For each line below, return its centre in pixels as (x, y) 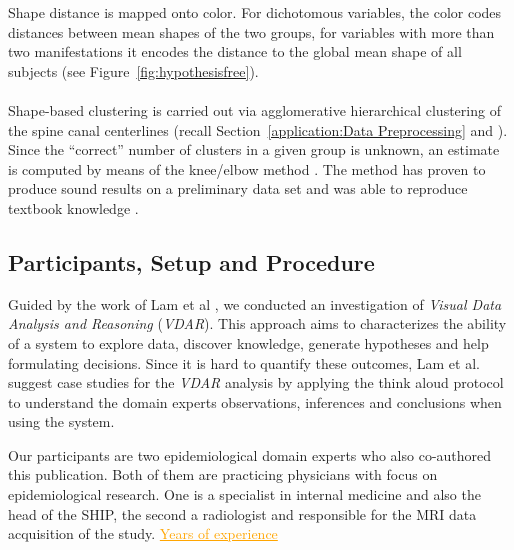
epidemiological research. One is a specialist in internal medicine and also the (244, 494)
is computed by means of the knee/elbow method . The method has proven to (247, 168)
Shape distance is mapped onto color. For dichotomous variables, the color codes (255, 12)
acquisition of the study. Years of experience (143, 533)
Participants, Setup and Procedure (191, 261)
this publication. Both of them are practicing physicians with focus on (223, 474)
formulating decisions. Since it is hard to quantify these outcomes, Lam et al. (244, 362)
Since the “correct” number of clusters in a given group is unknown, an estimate (254, 149)
